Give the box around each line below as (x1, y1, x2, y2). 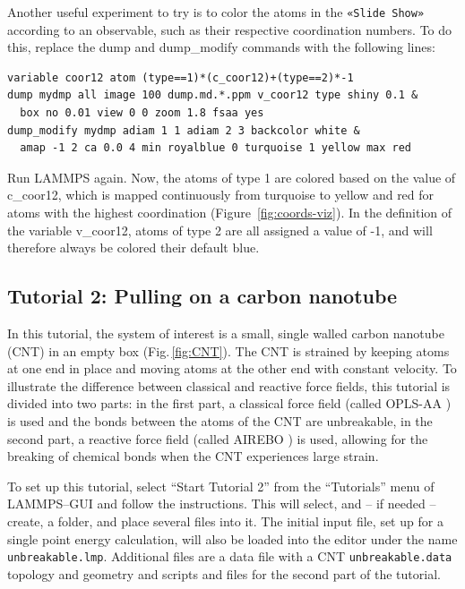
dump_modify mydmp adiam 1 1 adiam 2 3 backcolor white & (7, 124, 360, 137)
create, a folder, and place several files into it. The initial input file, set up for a (7, 511, 443, 530)
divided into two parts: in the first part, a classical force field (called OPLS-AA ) (7, 394, 452, 413)
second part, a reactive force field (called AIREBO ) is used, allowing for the (7, 429, 428, 448)
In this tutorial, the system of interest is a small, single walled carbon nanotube (7, 323, 444, 342)
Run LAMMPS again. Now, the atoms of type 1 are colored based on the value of (7, 167, 456, 186)
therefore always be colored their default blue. (7, 238, 260, 257)
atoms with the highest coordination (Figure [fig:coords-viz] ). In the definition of (7, 203, 452, 221)
